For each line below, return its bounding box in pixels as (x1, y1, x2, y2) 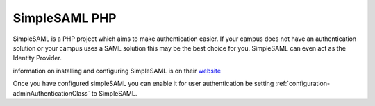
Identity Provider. (12, 54, 62, 62)
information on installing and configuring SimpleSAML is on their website (12, 67, 222, 75)
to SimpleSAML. (91, 89, 137, 97)
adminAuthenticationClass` (12, 89, 90, 97)
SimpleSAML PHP (12, 10, 117, 26)
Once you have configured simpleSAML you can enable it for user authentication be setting (12, 80, 274, 88)
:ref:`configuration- (275, 80, 330, 88)
